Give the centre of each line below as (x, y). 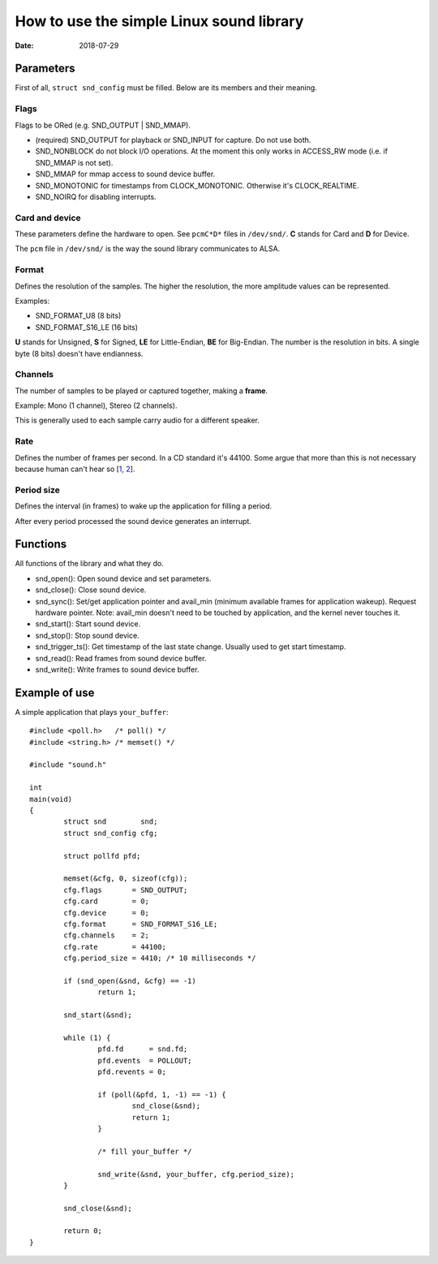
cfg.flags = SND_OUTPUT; (126, 890)
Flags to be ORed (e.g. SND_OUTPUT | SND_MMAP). (103, 125)
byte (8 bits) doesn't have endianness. (79, 353)
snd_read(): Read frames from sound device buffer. (121, 658)
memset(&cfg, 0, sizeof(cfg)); (126, 879)
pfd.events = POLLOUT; (145, 1061)
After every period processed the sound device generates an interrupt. (133, 521)
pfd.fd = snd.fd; (143, 1049)
